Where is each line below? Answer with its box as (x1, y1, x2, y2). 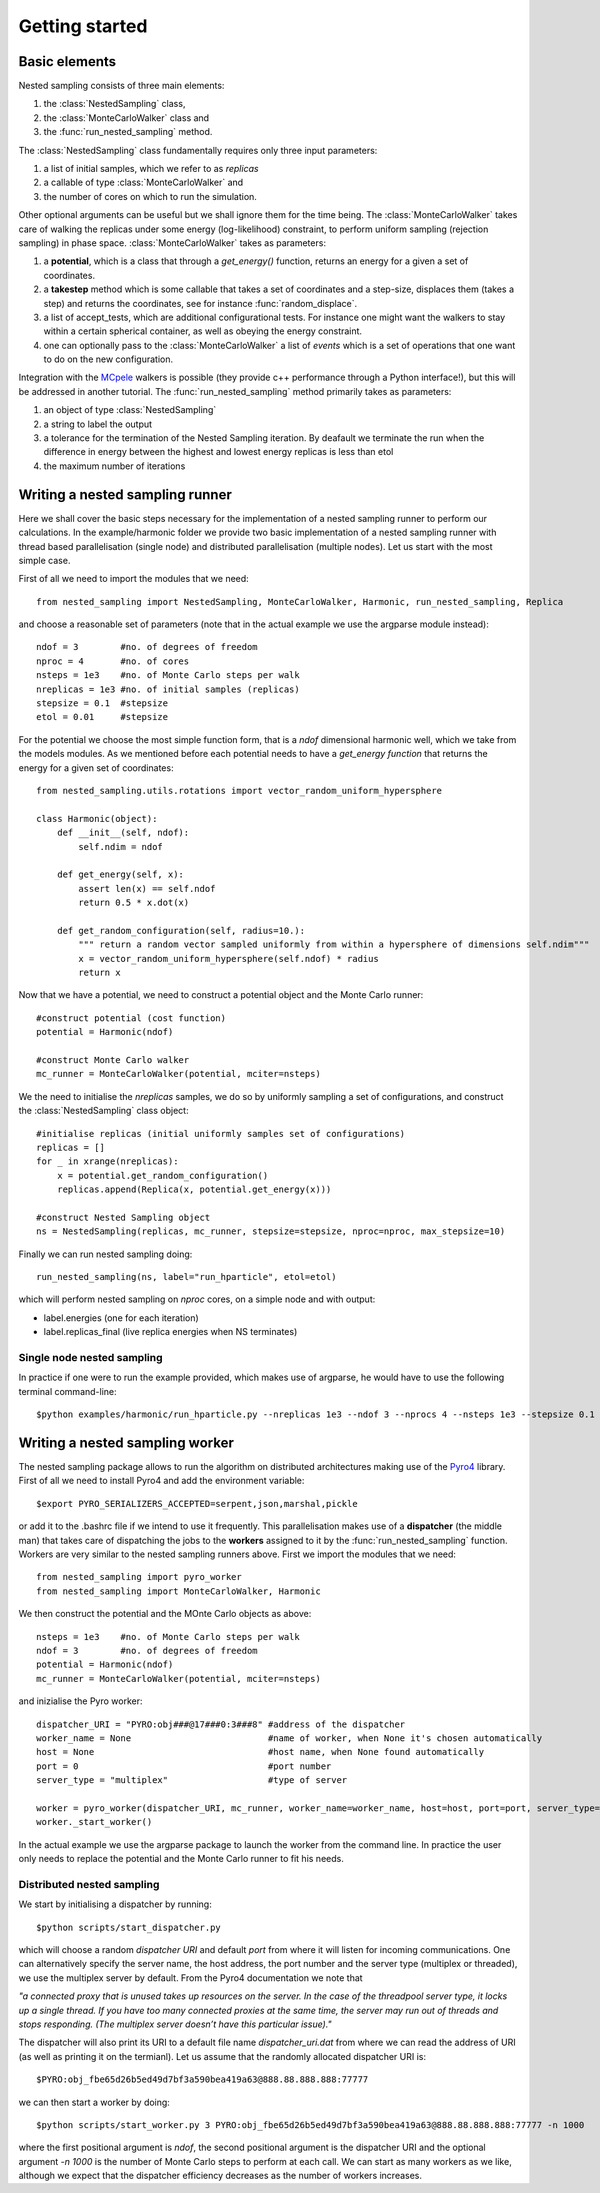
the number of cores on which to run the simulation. (43, 190, 257, 202)
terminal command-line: (18, 1385, 117, 1397)
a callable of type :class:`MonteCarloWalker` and (43, 176, 244, 189)
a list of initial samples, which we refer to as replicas (43, 163, 259, 175)
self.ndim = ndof (78, 841, 164, 852)
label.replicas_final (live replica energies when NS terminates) (43, 1326, 298, 1338)
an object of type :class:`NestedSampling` (43, 404, 217, 416)
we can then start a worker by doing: (18, 2096, 170, 2108)
